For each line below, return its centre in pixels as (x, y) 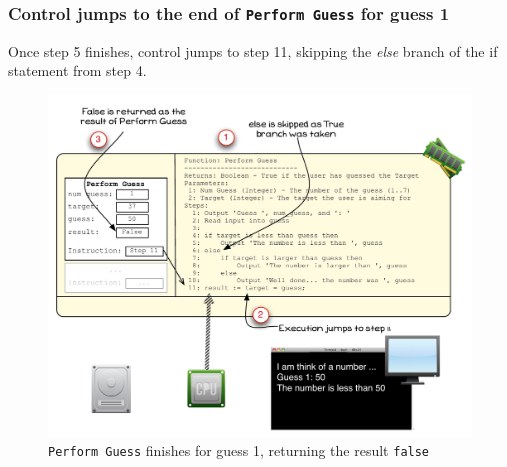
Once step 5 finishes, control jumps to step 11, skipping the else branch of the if (253, 50)
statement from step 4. (77, 70)
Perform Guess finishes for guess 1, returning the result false (239, 450)
